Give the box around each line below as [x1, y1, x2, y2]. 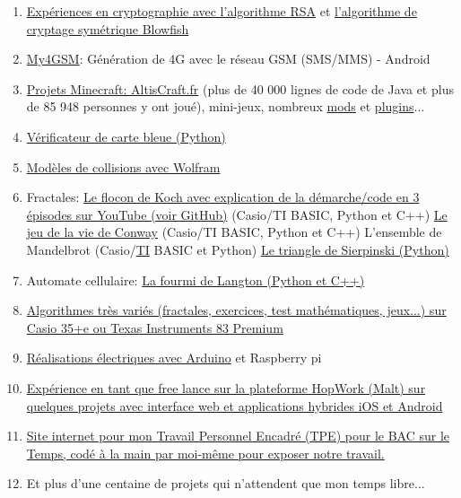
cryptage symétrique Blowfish [26, 19, 189, 38]
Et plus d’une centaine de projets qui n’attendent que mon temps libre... [26, 474, 425, 493]
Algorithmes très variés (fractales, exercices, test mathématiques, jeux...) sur [26, 301, 447, 319]
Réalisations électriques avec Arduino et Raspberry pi [26, 348, 322, 367]
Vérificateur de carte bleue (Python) [26, 127, 226, 145]
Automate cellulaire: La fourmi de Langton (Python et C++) [26, 270, 365, 289]
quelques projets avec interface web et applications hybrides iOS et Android [26, 396, 443, 415]
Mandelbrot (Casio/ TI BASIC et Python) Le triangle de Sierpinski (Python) [26, 240, 449, 258]
